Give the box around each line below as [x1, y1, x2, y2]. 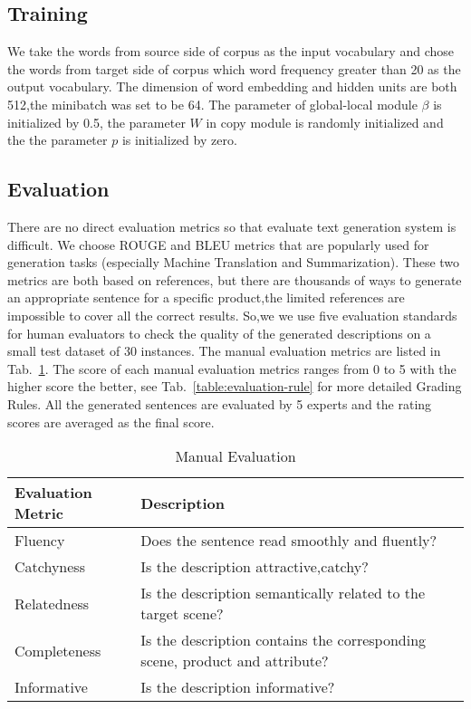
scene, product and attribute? [140, 650, 329, 672]
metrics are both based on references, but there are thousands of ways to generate [7, 270, 462, 289]
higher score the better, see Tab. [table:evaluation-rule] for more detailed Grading [7, 377, 462, 396]
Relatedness [14, 592, 90, 614]
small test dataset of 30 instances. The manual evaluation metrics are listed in [7, 341, 441, 360]
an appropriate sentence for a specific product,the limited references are [7, 288, 405, 307]
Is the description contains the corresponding [140, 629, 427, 651]
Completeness [14, 639, 101, 661]
